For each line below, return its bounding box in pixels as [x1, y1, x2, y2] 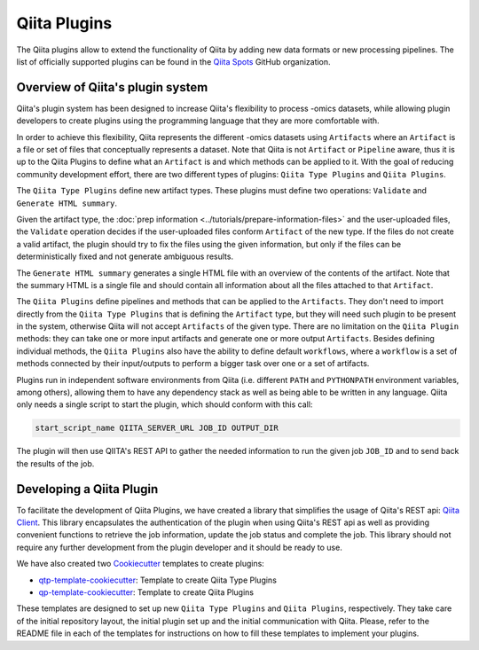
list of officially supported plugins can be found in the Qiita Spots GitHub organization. [16, 56, 332, 67]
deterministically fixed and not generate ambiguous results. [16, 251, 234, 262]
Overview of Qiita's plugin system [16, 80, 208, 95]
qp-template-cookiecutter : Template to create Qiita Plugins [38, 587, 255, 598]
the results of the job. [16, 458, 95, 469]
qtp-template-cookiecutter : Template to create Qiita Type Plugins [38, 575, 277, 585]
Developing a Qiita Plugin [16, 482, 159, 497]
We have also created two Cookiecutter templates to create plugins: [16, 559, 265, 569]
